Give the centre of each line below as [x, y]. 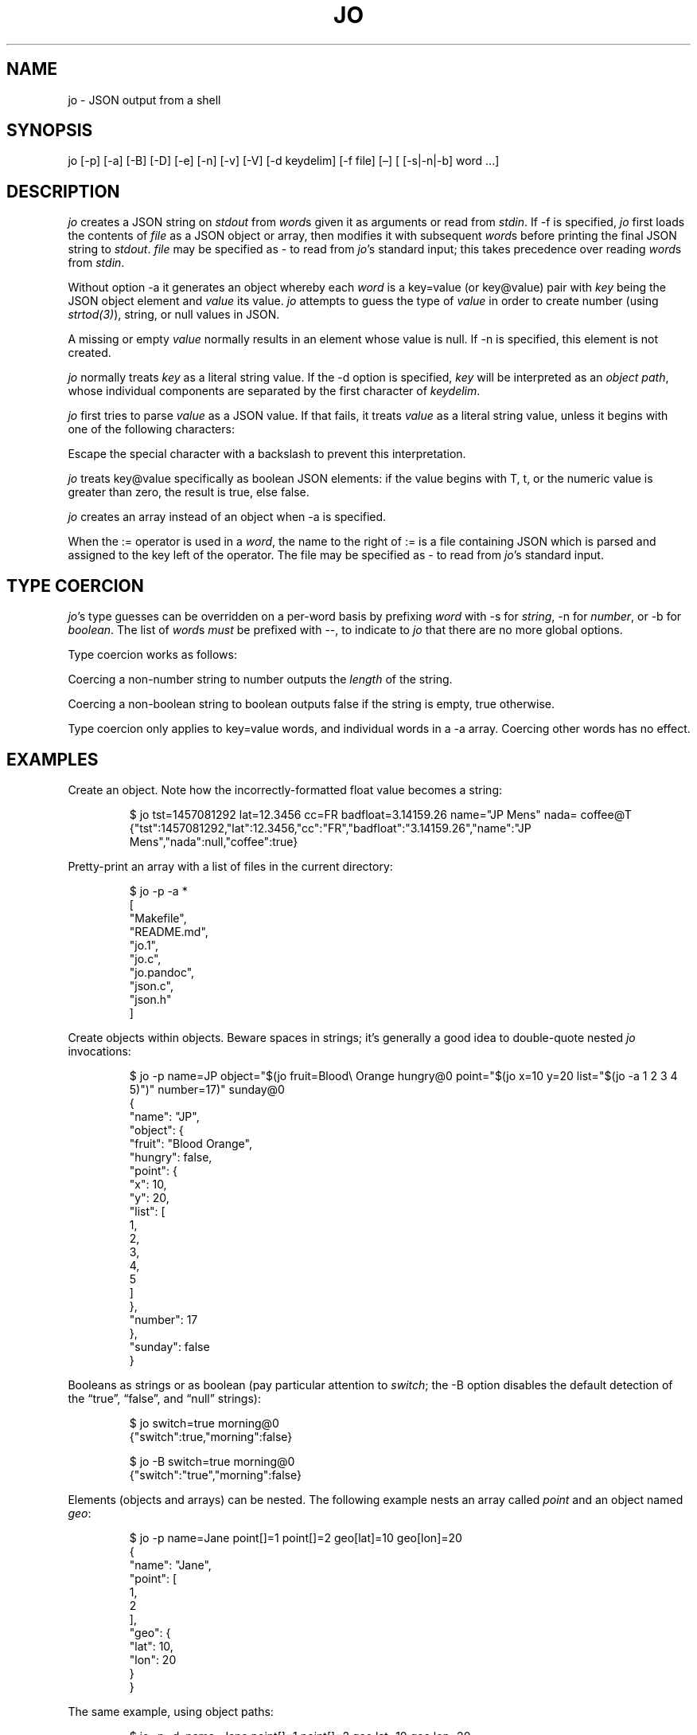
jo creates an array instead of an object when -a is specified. [227, 517]
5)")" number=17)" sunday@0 [207, 1089]
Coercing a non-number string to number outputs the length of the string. [260, 680]
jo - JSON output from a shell [144, 100]
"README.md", [169, 931]
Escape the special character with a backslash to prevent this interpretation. [267, 454]
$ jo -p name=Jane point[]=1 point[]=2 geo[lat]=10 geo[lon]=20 [296, 1537]
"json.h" [150, 999]
